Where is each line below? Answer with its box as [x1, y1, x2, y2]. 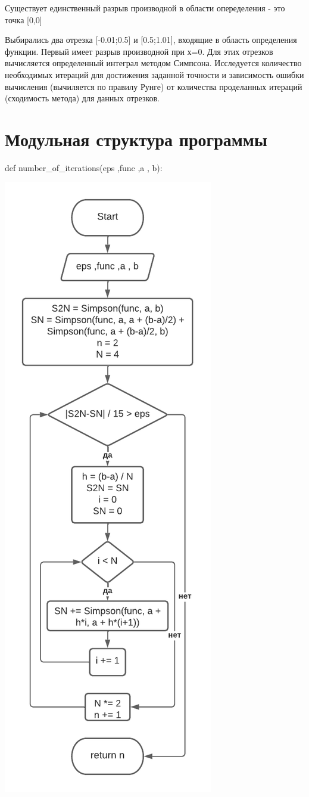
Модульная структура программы [5, 126, 267, 151]
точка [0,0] [5, 13, 42, 26]
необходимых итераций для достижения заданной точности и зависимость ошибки [5, 68, 304, 80]
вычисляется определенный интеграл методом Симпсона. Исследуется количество [5, 57, 302, 69]
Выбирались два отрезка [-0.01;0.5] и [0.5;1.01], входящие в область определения [5, 33, 297, 46]
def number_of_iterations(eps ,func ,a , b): [5, 161, 163, 173]
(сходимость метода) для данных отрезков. [5, 92, 160, 104]
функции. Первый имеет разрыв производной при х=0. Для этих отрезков [5, 45, 273, 57]
